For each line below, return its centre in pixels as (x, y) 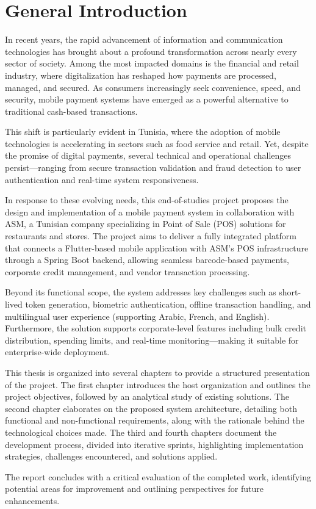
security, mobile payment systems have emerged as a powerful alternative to (147, 99)
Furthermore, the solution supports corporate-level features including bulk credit (156, 328)
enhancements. (32, 500)
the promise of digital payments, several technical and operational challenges (148, 155)
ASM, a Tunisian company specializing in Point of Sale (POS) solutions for (145, 224)
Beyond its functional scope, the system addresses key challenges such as (141, 292)
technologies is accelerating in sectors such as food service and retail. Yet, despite (157, 143)
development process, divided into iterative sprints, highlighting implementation (154, 444)
